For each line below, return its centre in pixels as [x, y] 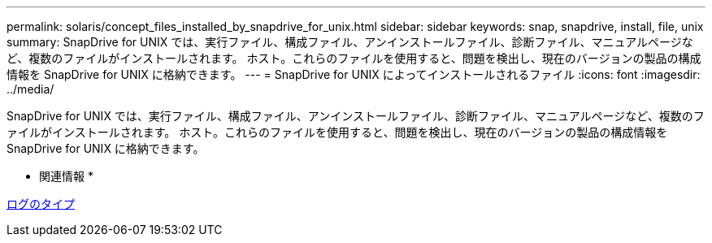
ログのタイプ [41, 204]
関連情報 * [66, 176]
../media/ [30, 89]
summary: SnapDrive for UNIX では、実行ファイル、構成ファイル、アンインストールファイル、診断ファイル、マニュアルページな [350, 42]
